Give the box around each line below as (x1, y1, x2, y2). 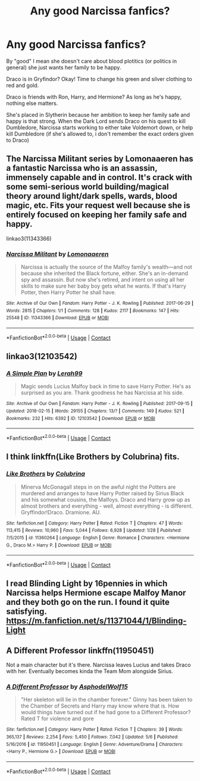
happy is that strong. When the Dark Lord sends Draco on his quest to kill (6, 118, 186, 125)
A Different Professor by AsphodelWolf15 (6, 683, 128, 691)
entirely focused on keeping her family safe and (6, 210, 187, 220)
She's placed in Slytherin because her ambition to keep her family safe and (6, 111, 190, 118)
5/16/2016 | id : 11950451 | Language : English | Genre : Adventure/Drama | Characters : (6, 741, 183, 747)
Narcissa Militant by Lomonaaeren (6, 249, 109, 258)
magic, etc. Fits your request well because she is (6, 200, 190, 211)
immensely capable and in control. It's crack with (6, 172, 192, 183)
